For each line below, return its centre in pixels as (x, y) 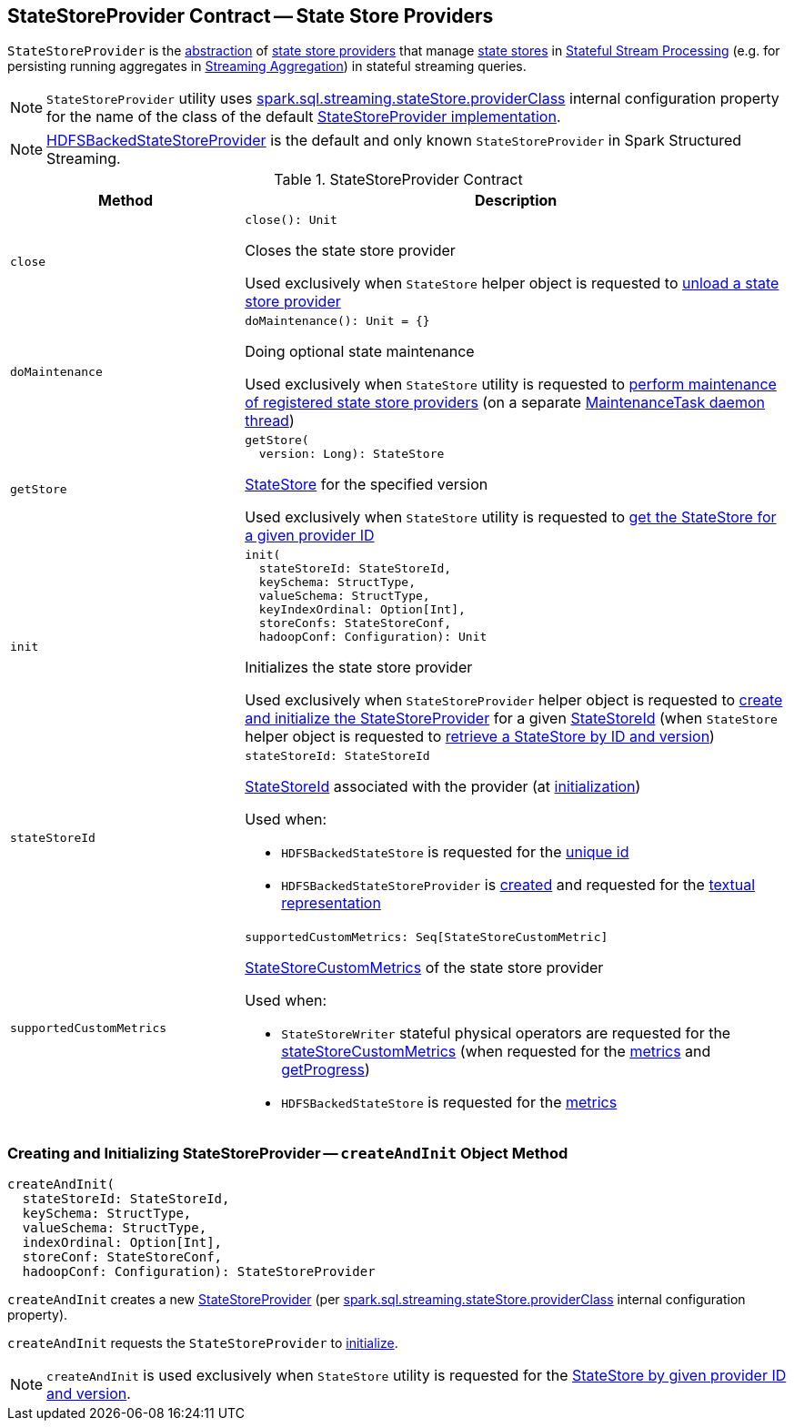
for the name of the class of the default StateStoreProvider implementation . (304, 117)
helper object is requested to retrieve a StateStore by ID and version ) (480, 737)
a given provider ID (310, 536)
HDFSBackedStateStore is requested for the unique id (455, 852)
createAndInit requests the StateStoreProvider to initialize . (203, 1343)
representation (331, 903)
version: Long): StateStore (352, 454)
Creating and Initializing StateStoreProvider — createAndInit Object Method (288, 1153)
